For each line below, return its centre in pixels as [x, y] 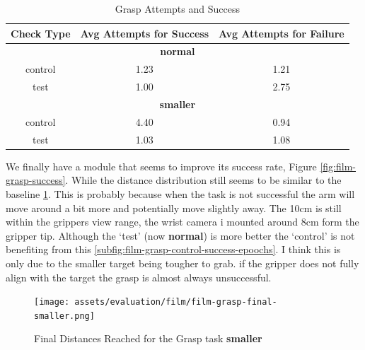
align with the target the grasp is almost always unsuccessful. [139, 277]
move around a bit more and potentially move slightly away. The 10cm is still [174, 208]
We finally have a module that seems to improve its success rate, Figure [161, 166]
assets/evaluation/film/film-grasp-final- [176, 302]
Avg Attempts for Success [145, 33]
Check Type [41, 33]
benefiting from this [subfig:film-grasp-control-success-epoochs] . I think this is [173, 249]
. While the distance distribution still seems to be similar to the [203, 180]
